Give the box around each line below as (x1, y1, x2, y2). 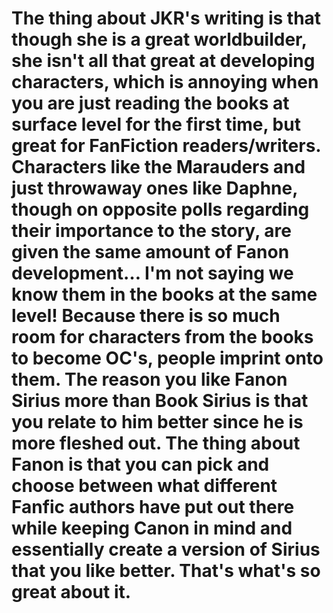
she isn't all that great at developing (11, 50, 316, 72)
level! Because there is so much (11, 305, 281, 327)
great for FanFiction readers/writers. (11, 135, 321, 157)
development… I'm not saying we (11, 262, 294, 285)
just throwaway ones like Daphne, (11, 177, 298, 200)
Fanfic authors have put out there (11, 496, 295, 519)
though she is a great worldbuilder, (11, 28, 308, 51)
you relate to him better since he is (11, 411, 304, 434)
